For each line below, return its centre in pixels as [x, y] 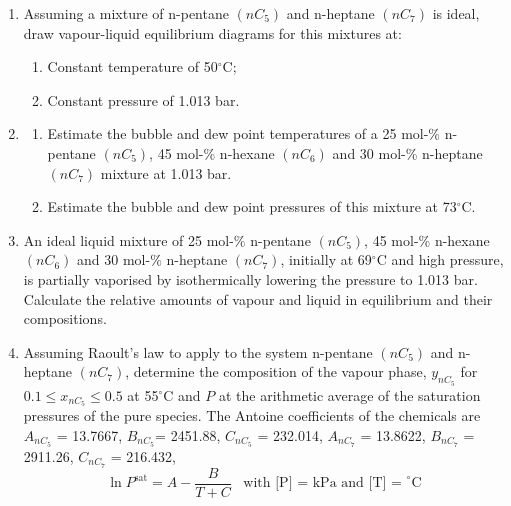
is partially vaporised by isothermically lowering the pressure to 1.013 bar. [250, 278]
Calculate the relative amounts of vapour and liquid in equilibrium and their [258, 298]
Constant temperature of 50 [132, 66]
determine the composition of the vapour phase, [280, 371]
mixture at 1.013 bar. [166, 172]
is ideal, [456, 13]
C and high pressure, [440, 259]
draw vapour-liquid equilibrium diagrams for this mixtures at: [212, 32]
